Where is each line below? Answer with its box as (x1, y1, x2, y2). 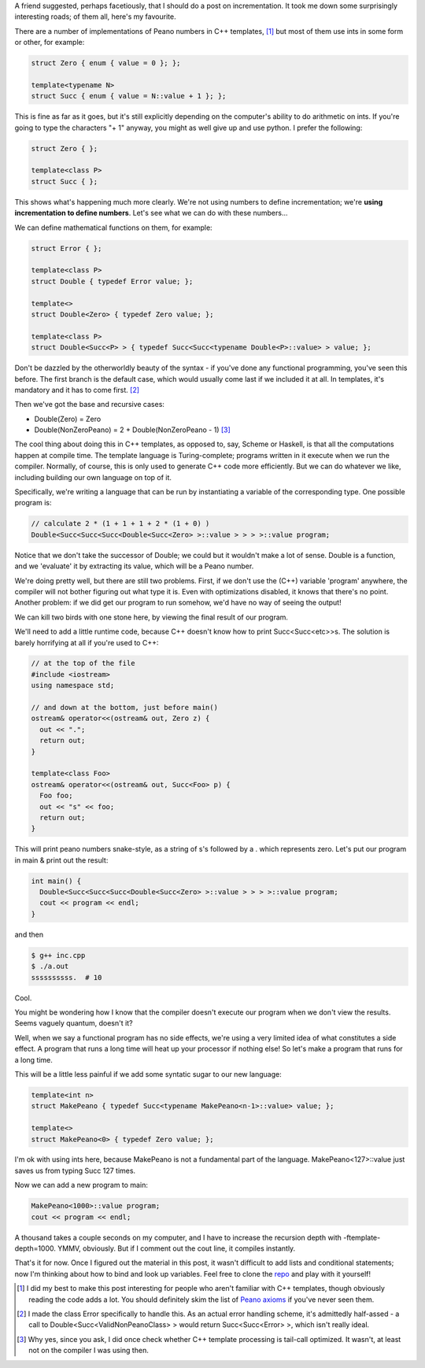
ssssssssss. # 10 (31, 973, 102, 982)
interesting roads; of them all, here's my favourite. (14, 12, 176, 21)
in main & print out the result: (14, 855, 109, 865)
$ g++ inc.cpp (31, 951, 86, 959)
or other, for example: (14, 38, 85, 47)
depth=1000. (14, 1244, 57, 1253)
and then (14, 930, 43, 939)
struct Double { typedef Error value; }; (31, 276, 194, 286)
